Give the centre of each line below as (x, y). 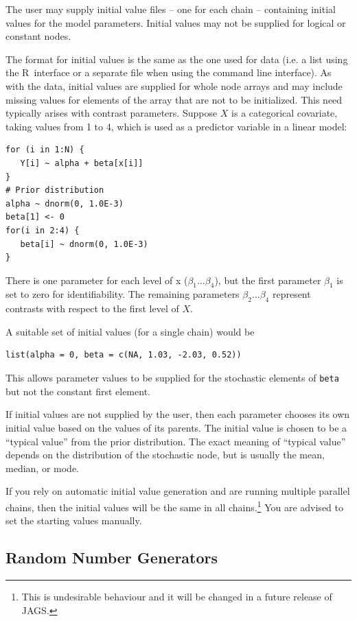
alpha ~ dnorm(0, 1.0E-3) (65, 203)
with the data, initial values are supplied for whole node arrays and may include (174, 85)
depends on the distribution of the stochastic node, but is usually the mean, (165, 455)
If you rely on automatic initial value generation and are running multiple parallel (178, 491)
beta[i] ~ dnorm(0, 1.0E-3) (84, 244)
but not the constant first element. (78, 391)
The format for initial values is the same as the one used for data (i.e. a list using (177, 59)
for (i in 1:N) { (45, 150)
